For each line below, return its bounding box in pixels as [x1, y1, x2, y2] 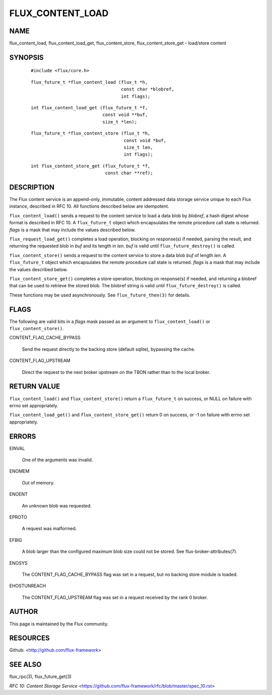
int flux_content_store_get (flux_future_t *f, [31, 163, 151, 169]
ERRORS [9, 432, 36, 440]
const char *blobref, [121, 86, 175, 92]
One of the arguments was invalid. [22, 457, 93, 463]
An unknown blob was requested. [22, 502, 92, 509]
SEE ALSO [9, 660, 42, 669]
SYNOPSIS [9, 53, 44, 61]
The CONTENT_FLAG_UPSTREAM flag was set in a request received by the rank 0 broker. [22, 594, 208, 600]
